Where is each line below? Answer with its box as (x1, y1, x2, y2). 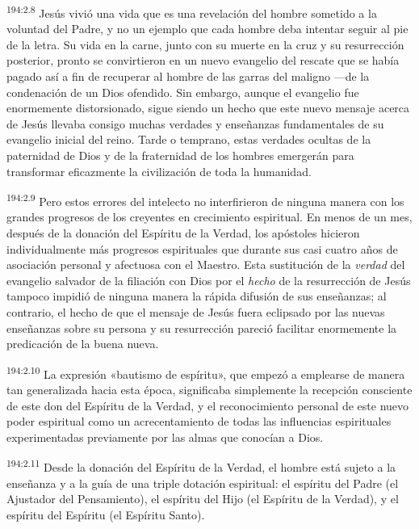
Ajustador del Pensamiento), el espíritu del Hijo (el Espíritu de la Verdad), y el (6, 490, 399, 507)
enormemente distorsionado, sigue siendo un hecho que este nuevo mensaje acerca (6, 99, 410, 116)
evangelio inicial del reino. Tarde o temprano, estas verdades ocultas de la (6, 131, 371, 148)
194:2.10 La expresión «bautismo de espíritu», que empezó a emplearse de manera (6, 363, 405, 382)
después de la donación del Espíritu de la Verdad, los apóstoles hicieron (6, 225, 360, 241)
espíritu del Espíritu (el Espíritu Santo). (6, 506, 205, 523)
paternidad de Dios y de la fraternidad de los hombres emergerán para (6, 147, 354, 163)
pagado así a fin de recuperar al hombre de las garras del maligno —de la (6, 68, 370, 85)
